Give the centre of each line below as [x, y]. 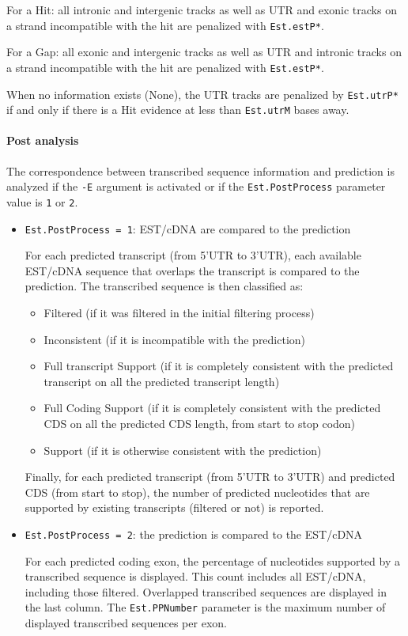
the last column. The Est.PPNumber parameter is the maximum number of [205, 607]
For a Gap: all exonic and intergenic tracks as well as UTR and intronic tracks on [204, 52]
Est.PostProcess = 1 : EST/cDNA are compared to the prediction [188, 228]
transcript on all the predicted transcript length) [162, 381]
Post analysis [43, 140]
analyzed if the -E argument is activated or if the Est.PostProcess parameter [196, 186]
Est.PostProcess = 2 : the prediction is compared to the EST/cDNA [194, 534]
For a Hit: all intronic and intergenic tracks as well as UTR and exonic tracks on [202, 9]
